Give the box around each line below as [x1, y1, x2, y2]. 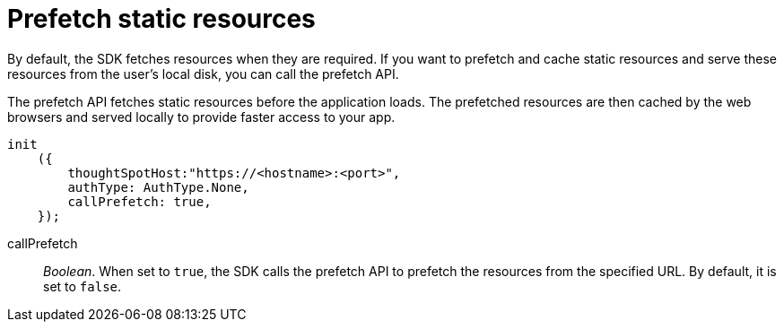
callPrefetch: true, [67, 194, 212, 209]
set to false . [43, 278, 122, 294]
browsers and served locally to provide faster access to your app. [7, 108, 396, 125]
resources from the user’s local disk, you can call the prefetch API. [7, 65, 399, 82]
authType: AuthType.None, [67, 179, 249, 195]
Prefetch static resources [7, 4, 316, 34]
